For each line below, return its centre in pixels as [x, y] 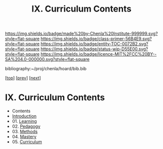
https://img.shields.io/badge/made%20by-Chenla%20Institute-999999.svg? [81, 34]
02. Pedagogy [26, 126]
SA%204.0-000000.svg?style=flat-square [47, 60]
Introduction [24, 116]
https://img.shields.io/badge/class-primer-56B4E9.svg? [96, 39]
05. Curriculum [27, 142]
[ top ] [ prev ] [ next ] [23, 78]
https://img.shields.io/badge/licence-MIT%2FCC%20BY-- [98, 54]
